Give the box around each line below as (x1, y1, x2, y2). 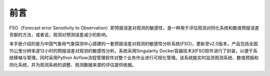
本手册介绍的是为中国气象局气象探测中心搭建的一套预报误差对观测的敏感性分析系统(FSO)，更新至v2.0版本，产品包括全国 (9, 41, 258, 47)
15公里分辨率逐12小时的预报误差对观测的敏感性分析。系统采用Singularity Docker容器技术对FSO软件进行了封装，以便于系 (9, 48, 257, 54)
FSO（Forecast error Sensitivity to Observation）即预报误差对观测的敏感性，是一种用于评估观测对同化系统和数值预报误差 (9, 25, 259, 31)
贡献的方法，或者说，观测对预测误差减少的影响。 (9, 31, 110, 37)
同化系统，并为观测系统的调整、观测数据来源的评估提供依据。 (9, 62, 136, 68)
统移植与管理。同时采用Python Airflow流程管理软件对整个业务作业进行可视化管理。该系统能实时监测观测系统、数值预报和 (9, 55, 259, 61)
